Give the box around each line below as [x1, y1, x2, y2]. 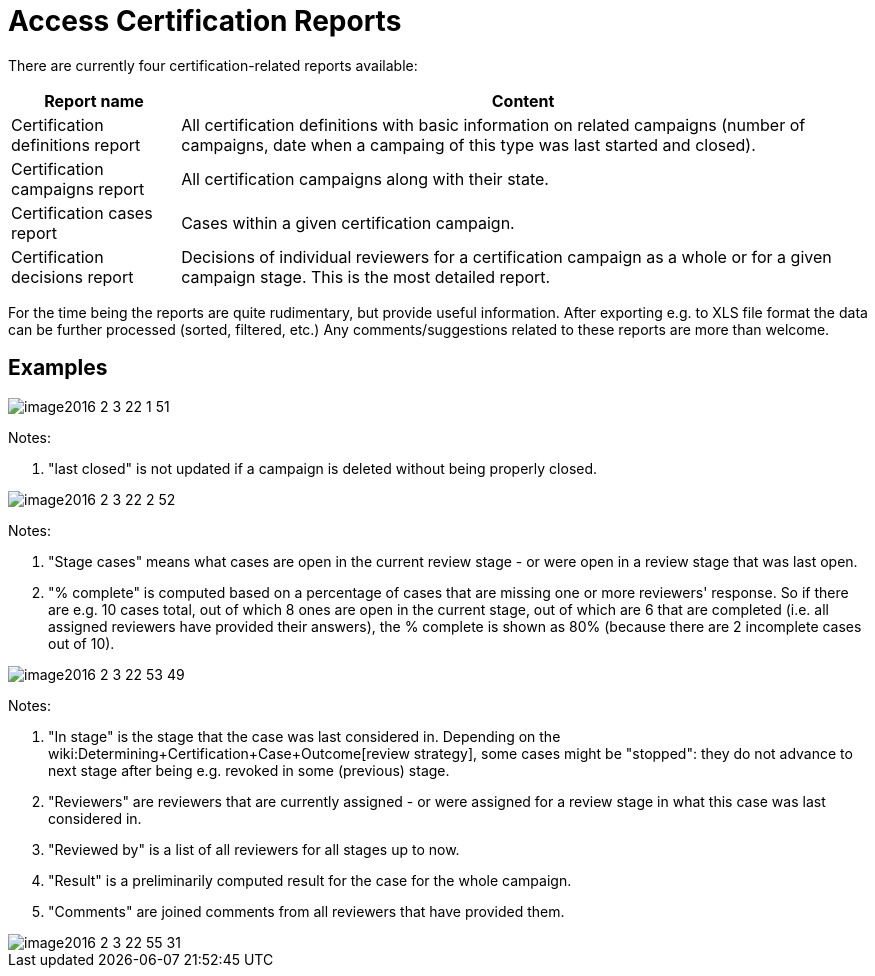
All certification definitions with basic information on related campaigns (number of [181, 114, 806, 135]
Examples [8, 355, 108, 381]
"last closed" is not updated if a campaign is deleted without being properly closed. [48, 459, 598, 477]
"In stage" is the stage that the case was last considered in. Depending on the [48, 727, 561, 745]
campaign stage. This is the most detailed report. [181, 266, 551, 287]
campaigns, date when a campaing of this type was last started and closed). [181, 134, 756, 155]
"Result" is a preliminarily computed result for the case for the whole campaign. [48, 871, 572, 889]
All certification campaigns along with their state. [181, 168, 549, 189]
